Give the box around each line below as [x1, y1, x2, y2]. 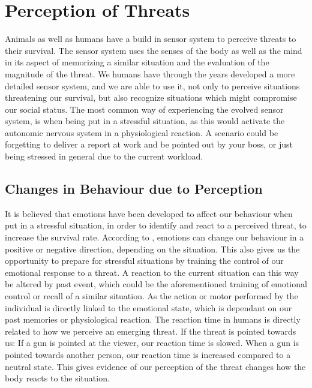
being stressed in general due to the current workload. [5, 150, 203, 163]
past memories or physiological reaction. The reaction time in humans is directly [5, 313, 301, 326]
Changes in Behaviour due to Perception [5, 179, 263, 198]
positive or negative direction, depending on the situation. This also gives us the [5, 242, 300, 255]
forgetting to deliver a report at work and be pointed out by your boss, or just [5, 138, 293, 151]
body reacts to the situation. [5, 372, 110, 384]
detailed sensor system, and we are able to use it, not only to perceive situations [5, 79, 300, 92]
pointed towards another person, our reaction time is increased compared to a [5, 348, 291, 360]
